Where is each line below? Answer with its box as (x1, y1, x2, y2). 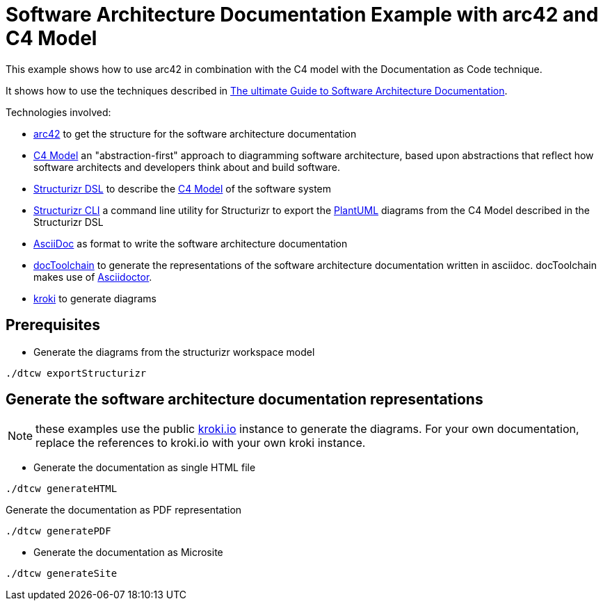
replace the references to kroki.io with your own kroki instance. (35, 436, 366, 450)
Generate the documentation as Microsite (33, 546, 223, 559)
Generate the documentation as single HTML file (33, 461, 256, 474)
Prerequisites (6, 316, 100, 334)
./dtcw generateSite (6, 568, 118, 580)
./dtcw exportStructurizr (6, 367, 147, 379)
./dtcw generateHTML (6, 483, 118, 495)
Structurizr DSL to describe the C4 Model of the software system (33, 182, 332, 195)
